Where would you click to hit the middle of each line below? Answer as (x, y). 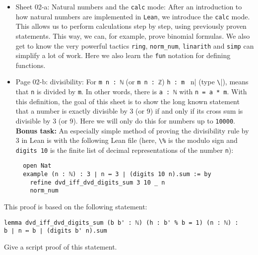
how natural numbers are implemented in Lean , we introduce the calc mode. (133, 16)
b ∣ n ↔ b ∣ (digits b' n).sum (56, 231)
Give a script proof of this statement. (61, 247)
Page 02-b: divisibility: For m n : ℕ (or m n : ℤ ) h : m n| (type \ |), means (132, 82)
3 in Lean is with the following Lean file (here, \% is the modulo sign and (127, 140)
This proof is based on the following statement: (76, 207)
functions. (31, 65)
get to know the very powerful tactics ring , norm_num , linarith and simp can (135, 45)
